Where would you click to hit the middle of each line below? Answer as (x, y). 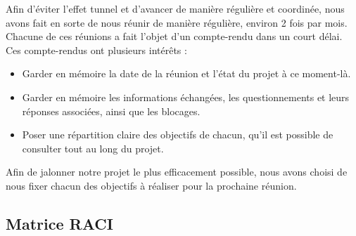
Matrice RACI (59, 223)
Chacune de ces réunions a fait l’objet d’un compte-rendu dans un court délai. (174, 36)
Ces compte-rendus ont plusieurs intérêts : (96, 50)
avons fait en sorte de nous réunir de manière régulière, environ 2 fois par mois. (177, 22)
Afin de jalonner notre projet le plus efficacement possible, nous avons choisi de (177, 172)
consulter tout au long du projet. (93, 148)
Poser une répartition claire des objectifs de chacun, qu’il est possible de (178, 135)
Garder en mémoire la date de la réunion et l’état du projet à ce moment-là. (186, 73)
